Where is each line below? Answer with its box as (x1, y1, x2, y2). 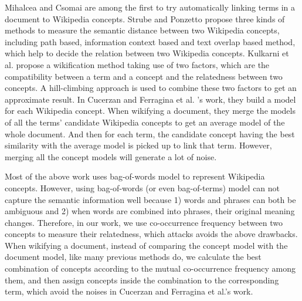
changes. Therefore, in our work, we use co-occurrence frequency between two (5, 216, 283, 228)
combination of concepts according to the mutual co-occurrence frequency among (5, 262, 296, 275)
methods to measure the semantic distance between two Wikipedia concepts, (5, 24, 280, 36)
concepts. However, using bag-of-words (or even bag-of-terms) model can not (5, 181, 280, 194)
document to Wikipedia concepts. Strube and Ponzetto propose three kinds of (5, 12, 285, 25)
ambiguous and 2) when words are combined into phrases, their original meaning (5, 205, 295, 217)
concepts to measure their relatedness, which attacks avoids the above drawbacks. (5, 228, 298, 240)
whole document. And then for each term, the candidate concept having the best (5, 127, 295, 140)
